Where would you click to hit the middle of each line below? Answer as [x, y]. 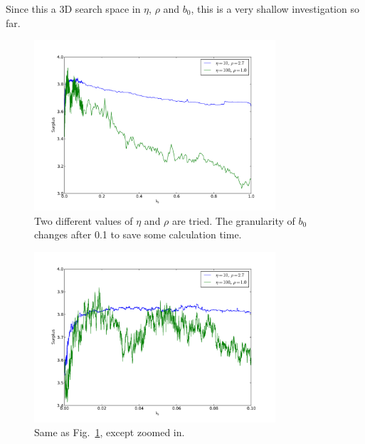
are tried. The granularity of [234, 220]
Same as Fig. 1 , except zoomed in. [110, 432]
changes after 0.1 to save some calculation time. [138, 234]
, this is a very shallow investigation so [275, 9]
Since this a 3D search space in [73, 9]
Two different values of [84, 220]
